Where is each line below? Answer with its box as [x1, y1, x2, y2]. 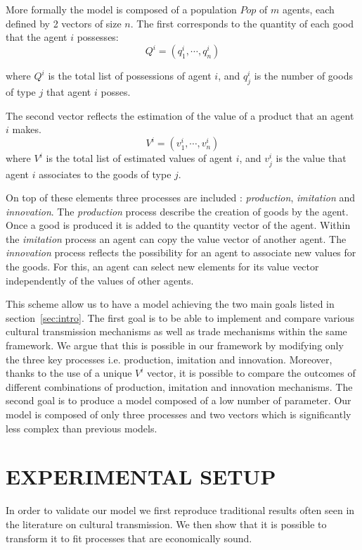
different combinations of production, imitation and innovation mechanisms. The [6, 379, 353, 394]
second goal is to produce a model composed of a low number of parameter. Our [6, 393, 351, 408]
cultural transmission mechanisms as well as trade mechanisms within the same [6, 324, 347, 339]
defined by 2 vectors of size [6, 15, 122, 30]
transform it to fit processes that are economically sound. [6, 530, 252, 545]
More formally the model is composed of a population [6, 2, 237, 16]
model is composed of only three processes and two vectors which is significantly [6, 407, 351, 422]
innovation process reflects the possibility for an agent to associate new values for [6, 245, 356, 260]
